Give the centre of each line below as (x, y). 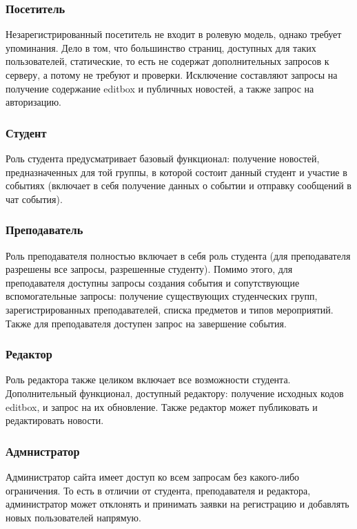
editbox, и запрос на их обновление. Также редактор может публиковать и (162, 406)
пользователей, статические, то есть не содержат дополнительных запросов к (167, 61)
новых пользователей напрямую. (73, 517)
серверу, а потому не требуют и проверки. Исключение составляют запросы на (172, 75)
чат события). (34, 199)
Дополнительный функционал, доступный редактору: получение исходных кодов (175, 393)
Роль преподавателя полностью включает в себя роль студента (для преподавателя (178, 255)
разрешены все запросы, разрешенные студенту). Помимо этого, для (149, 269)
